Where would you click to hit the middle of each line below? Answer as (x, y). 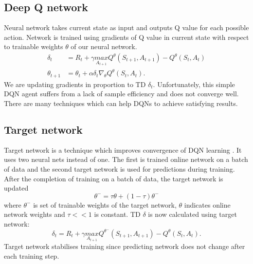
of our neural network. (104, 46)
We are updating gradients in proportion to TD (75, 84)
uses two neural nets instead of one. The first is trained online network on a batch (126, 159)
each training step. (32, 256)
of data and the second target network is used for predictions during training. (119, 169)
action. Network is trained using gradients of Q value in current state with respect (126, 37)
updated (16, 188)
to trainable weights (34, 46)
